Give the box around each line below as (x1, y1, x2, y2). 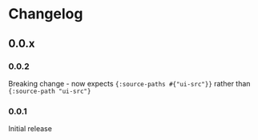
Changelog (8, 5, 83, 23)
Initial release (8, 124, 52, 134)
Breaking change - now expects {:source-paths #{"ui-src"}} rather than (8, 78, 251, 88)
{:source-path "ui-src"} (8, 87, 91, 95)
